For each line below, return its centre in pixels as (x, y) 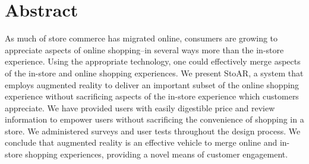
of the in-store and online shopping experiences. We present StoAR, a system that (154, 73)
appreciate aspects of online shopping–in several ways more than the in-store (144, 49)
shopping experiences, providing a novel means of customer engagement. (157, 154)
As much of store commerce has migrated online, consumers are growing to (141, 38)
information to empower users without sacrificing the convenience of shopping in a (154, 119)
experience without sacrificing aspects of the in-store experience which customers (152, 96)
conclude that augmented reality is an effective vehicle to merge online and (141, 142)
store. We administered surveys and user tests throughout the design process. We (153, 131)
